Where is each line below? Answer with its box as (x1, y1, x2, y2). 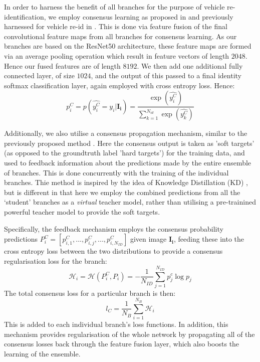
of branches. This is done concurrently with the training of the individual (4, 167, 229, 177)
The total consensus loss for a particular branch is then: (4, 287, 176, 298)
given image (130, 234, 167, 244)
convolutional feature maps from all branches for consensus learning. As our (4, 31, 237, 41)
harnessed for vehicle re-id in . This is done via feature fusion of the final (4, 21, 227, 32)
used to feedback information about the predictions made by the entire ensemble (4, 157, 251, 167)
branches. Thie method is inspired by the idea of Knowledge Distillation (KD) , (4, 177, 248, 188)
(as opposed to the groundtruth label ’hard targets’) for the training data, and (4, 147, 245, 158)
